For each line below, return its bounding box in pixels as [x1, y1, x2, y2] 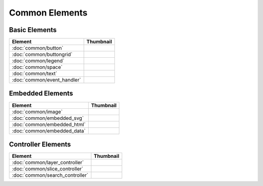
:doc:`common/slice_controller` [12, 166, 84, 172]
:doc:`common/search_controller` [12, 172, 89, 179]
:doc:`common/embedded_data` [12, 127, 86, 134]
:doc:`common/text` [12, 70, 57, 77]
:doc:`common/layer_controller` [12, 159, 84, 166]
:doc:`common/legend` [12, 57, 64, 64]
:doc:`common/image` [12, 108, 63, 115]
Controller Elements [9, 140, 71, 148]
